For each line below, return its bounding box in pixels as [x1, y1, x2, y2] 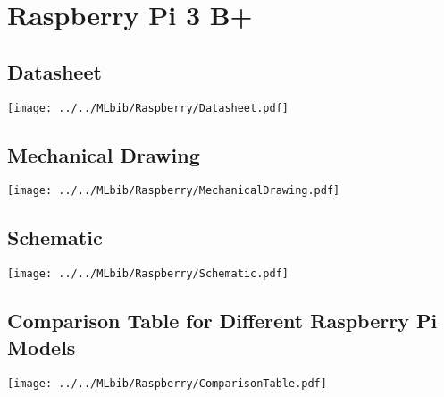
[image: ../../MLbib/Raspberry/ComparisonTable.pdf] [7, 376, 327, 390]
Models [7, 333, 76, 360]
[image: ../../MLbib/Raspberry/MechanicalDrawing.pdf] [7, 184, 340, 198]
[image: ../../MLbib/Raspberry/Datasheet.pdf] [7, 101, 289, 114]
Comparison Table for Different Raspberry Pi [7, 307, 438, 334]
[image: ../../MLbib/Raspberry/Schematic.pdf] [7, 267, 289, 281]
